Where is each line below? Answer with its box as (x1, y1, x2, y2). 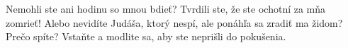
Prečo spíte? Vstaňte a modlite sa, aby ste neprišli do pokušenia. (6, 29, 286, 44)
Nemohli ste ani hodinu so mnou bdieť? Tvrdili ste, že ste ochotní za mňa (6, 1, 326, 16)
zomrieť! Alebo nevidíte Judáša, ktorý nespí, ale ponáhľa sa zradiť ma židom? (6, 15, 343, 30)
